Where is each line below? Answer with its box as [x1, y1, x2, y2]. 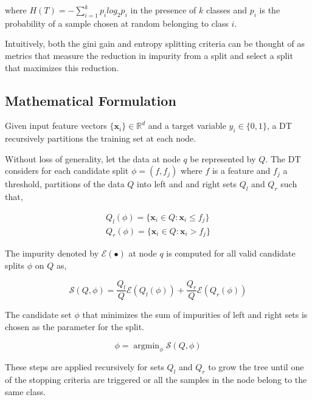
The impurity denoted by [5, 247, 99, 260]
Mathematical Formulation [5, 91, 176, 109]
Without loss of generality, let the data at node [5, 152, 181, 165]
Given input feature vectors [5, 119, 107, 132]
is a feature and [212, 164, 271, 177]
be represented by [190, 152, 256, 165]
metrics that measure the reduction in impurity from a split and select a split [5, 49, 293, 61]
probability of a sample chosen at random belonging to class [5, 16, 229, 29]
